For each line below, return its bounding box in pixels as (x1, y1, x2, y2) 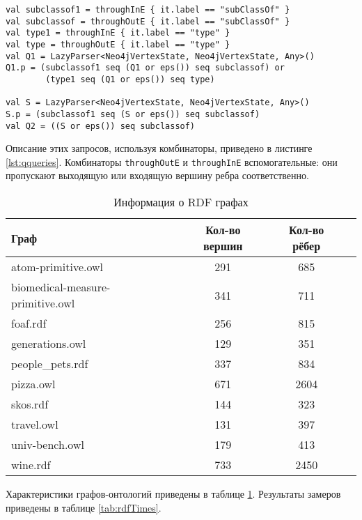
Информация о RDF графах (113, 194, 249, 211)
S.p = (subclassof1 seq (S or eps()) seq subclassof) (6, 109, 260, 119)
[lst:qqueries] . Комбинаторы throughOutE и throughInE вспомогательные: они (6, 154, 338, 169)
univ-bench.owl (11, 436, 84, 453)
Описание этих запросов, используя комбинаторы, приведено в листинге (6, 141, 313, 155)
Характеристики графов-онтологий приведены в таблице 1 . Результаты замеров (6, 487, 341, 501)
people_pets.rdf (11, 355, 88, 372)
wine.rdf (11, 457, 51, 473)
